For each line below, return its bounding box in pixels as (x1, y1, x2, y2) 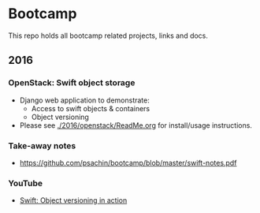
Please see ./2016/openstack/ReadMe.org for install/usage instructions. (19, 120, 252, 130)
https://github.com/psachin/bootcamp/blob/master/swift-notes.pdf (19, 158, 237, 167)
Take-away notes (8, 140, 76, 151)
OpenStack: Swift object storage (8, 77, 136, 88)
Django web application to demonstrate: (19, 95, 150, 105)
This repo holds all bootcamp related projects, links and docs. (8, 31, 209, 40)
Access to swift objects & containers (31, 103, 150, 113)
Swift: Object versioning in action (19, 196, 128, 205)
